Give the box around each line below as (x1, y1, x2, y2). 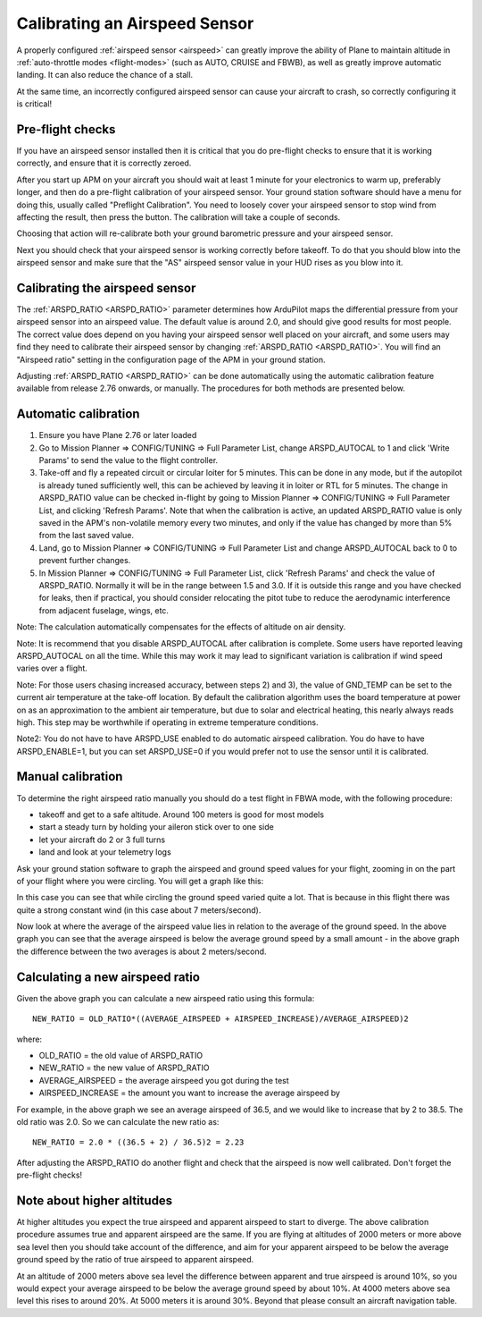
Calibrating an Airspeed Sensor (16, 13, 254, 33)
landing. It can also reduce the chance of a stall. (16, 70, 194, 80)
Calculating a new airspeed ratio (16, 969, 201, 984)
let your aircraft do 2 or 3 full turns (38, 834, 165, 845)
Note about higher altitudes (16, 1193, 173, 1208)
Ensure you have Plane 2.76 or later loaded (38, 430, 197, 441)
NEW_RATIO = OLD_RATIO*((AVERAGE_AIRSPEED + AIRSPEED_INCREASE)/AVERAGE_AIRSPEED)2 (32, 1014, 410, 1024)
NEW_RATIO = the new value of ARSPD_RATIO (38, 1062, 210, 1073)
